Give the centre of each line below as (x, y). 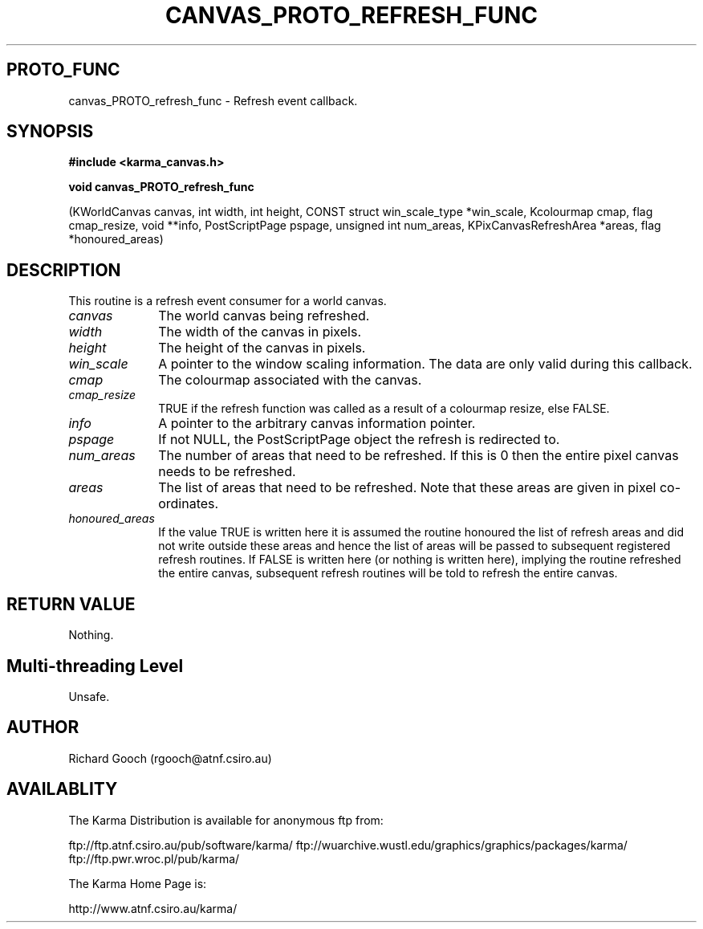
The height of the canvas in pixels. (262, 348)
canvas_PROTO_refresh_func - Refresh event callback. (213, 100)
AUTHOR (43, 727)
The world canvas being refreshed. (264, 316)
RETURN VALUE (71, 604)
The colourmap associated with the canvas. (290, 380)
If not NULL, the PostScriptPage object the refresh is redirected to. (359, 440)
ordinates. (189, 504)
